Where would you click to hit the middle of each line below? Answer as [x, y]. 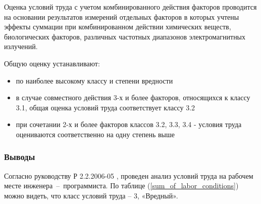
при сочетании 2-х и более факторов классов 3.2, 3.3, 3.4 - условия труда [129, 124]
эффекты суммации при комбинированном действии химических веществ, [118, 27]
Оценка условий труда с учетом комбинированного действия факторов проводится [130, 7]
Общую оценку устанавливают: [52, 63]
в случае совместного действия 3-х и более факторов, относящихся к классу [133, 97]
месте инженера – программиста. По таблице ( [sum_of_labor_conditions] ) [121, 186]
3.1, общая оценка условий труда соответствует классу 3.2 [106, 107]
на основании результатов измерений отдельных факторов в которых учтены [122, 16]
